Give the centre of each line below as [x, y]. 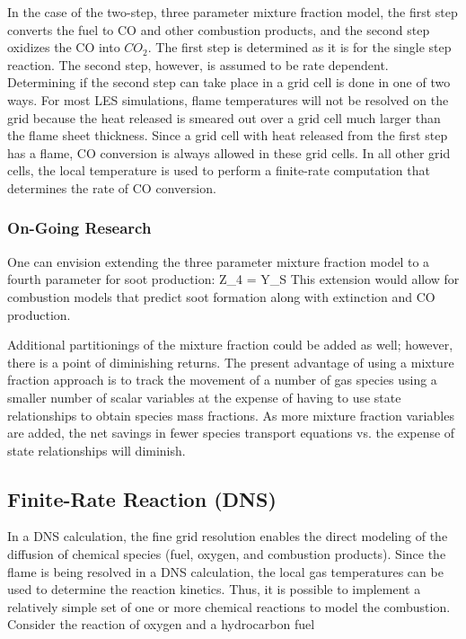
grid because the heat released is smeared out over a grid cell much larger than [224, 117]
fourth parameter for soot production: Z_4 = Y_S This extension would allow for [233, 279]
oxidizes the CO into [64, 47]
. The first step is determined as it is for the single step [299, 47]
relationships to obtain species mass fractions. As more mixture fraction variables [231, 415]
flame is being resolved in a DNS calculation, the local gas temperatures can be [225, 571]
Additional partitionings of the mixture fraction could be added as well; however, [230, 345]
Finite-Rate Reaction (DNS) [142, 498]
